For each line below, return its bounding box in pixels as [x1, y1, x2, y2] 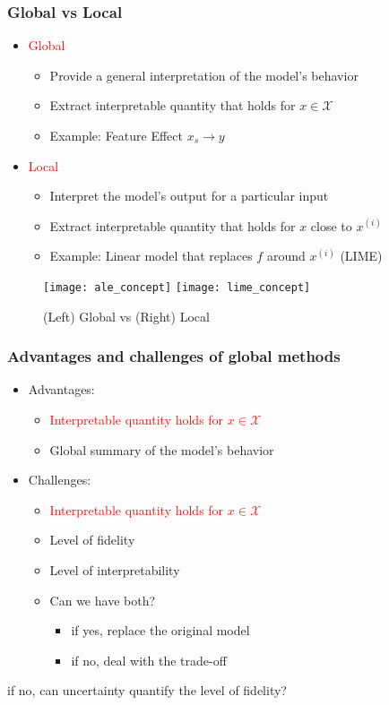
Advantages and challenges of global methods [7, 345, 341, 367]
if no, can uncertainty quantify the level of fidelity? [7, 681, 287, 700]
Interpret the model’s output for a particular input [49, 186, 329, 205]
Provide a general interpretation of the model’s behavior [49, 65, 359, 84]
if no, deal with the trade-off [71, 650, 227, 669]
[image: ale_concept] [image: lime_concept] [43, 280, 311, 294]
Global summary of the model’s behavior [49, 440, 274, 459]
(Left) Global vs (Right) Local [43, 306, 210, 325]
